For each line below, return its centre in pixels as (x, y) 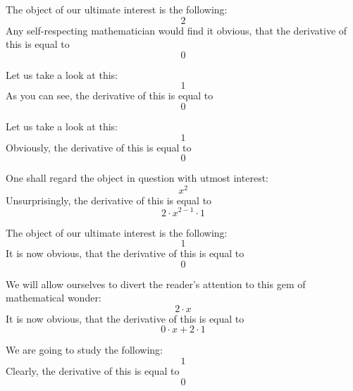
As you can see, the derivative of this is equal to (110, 95)
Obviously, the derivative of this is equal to (99, 147)
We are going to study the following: (84, 350)
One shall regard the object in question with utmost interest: (137, 178)
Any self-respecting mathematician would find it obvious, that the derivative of (176, 30)
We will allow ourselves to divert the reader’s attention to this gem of (156, 284)
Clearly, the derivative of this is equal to (93, 371)
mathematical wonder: (54, 298)
